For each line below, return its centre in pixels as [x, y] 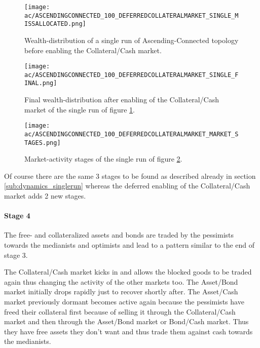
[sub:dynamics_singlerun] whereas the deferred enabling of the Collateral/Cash [127, 186]
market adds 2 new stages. [45, 196]
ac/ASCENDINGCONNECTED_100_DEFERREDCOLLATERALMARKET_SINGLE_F [132, 75]
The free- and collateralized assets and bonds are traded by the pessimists [119, 235]
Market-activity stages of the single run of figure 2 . [103, 159]
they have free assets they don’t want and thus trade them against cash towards [128, 331]
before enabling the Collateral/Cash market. [93, 50]
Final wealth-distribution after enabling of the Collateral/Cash [122, 100]
